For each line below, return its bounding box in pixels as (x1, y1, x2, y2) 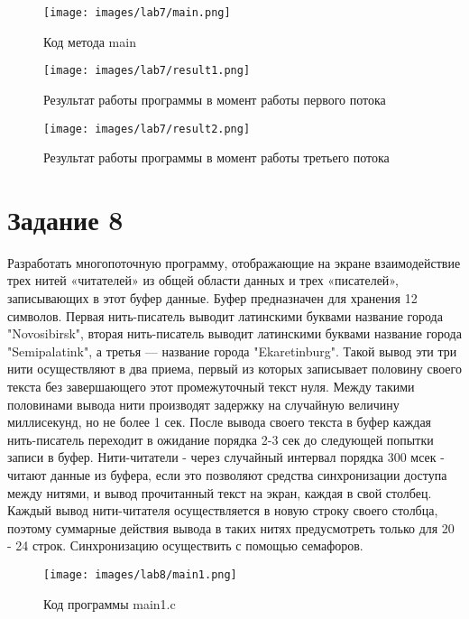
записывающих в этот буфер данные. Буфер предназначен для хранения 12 (7, 289, 418, 308)
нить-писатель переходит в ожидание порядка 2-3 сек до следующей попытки (7, 430, 434, 448)
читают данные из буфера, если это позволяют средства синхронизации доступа (7, 466, 447, 484)
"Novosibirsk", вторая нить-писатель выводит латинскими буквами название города (7, 324, 462, 343)
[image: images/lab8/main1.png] (43, 568, 237, 581)
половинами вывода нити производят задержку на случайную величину (7, 394, 400, 413)
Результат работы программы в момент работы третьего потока (43, 148, 390, 167)
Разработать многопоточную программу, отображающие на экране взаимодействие (7, 253, 461, 272)
